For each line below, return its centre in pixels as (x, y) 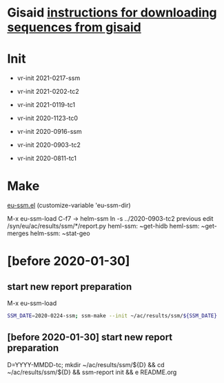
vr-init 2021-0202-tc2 (48, 92)
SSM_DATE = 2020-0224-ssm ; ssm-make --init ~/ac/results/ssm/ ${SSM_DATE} (112, 316)
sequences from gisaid (74, 27)
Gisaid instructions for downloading (112, 13)
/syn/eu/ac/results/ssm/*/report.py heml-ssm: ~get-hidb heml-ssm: (103, 226)
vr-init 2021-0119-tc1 (46, 105)
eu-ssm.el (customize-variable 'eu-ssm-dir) (69, 206)
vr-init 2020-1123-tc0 (47, 118)
